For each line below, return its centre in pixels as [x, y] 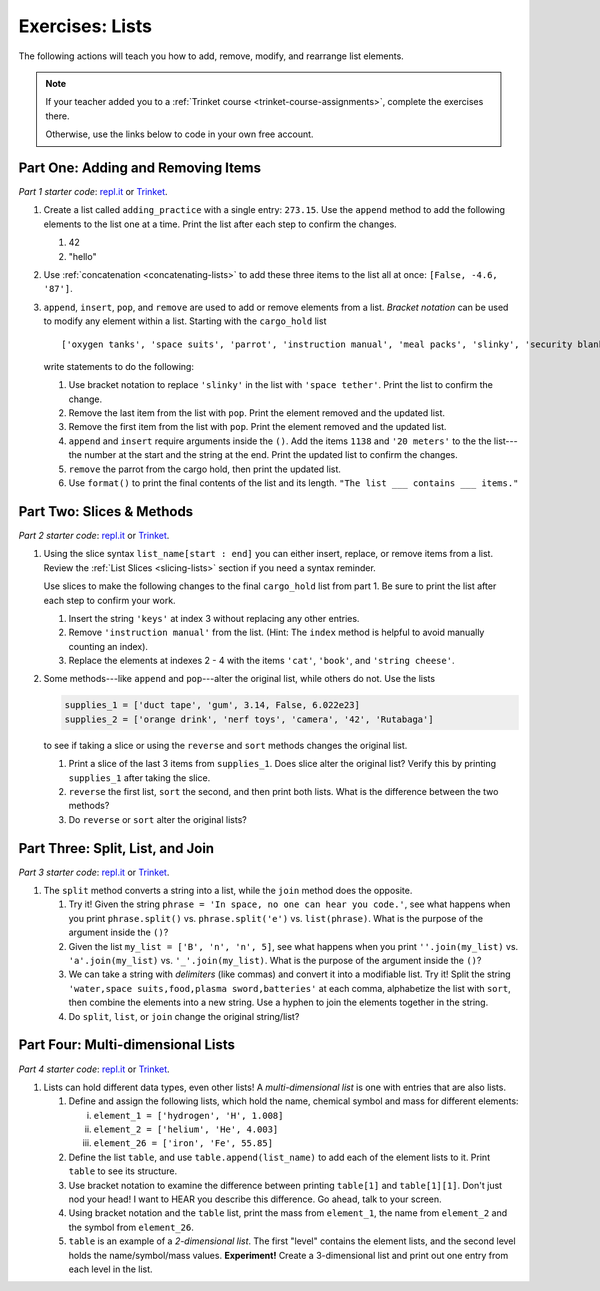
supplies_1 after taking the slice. [139, 777]
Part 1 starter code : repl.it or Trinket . [93, 192]
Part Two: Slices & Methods [106, 511]
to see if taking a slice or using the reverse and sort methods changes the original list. [225, 745]
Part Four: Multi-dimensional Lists [126, 1045]
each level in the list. [111, 1269]
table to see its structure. [123, 1171]
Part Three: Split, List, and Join [116, 848]
